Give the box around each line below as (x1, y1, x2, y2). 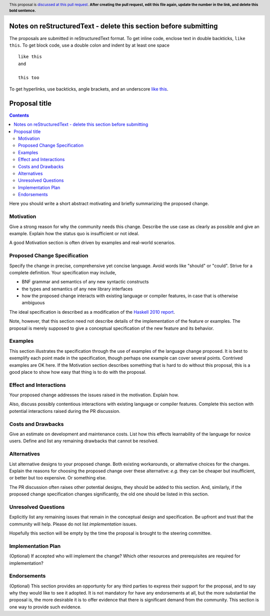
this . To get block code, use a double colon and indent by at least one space (9, 42, 170, 48)
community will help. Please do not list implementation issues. (9, 521, 137, 527)
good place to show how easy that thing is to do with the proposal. (9, 369, 146, 375)
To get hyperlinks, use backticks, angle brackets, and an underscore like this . (9, 86, 168, 92)
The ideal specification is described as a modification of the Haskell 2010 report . (9, 309, 175, 315)
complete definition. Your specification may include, (9, 269, 116, 275)
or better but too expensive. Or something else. (9, 475, 107, 481)
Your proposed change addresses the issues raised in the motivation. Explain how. (9, 392, 179, 398)
